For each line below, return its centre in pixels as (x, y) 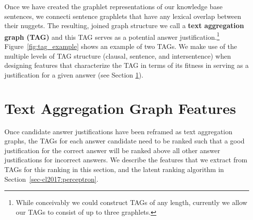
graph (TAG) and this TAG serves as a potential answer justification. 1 (112, 36)
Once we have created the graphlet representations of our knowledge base (114, 6)
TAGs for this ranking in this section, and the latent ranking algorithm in (114, 169)
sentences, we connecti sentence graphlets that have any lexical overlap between (123, 16)
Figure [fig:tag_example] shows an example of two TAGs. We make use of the (121, 46)
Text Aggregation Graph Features (120, 108)
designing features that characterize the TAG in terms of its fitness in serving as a (126, 65)
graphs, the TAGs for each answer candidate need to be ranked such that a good (125, 141)
